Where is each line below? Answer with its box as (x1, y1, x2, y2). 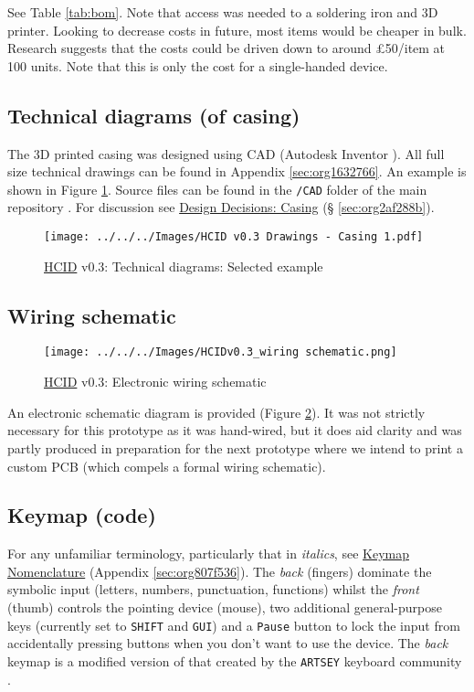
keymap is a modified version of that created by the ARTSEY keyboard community (7, 651, 462, 670)
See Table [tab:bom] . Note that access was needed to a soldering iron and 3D (7, 3, 438, 21)
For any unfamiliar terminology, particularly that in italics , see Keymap (7, 544, 409, 563)
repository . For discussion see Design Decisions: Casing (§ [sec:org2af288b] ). (7, 197, 435, 217)
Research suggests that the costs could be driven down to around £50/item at (7, 38, 446, 58)
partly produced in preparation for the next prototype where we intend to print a (7, 438, 463, 457)
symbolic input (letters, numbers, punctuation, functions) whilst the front (7, 580, 419, 599)
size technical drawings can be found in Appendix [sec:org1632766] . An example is (7, 162, 467, 181)
